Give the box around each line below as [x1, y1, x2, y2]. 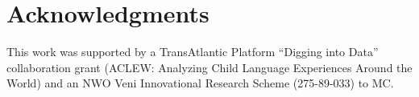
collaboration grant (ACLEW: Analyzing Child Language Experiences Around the [6, 59, 413, 75]
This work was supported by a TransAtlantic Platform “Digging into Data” [6, 43, 379, 60]
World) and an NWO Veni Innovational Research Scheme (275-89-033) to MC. [6, 75, 394, 91]
